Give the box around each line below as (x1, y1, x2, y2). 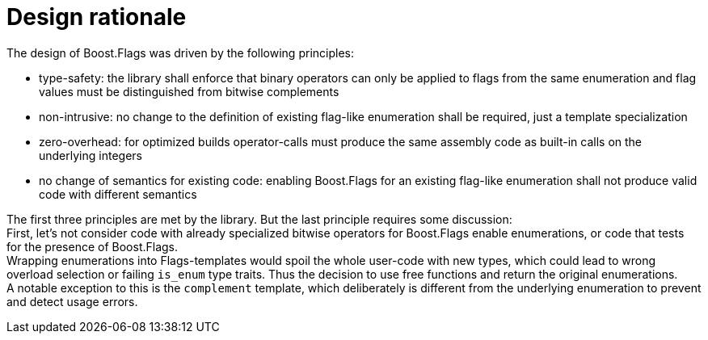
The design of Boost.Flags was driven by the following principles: (6, 45, 354, 60)
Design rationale (6, 3, 187, 31)
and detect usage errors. (6, 294, 138, 309)
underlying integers (39, 148, 142, 162)
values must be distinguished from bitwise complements (39, 84, 339, 99)
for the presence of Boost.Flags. (6, 239, 179, 254)
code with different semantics (39, 187, 197, 201)
